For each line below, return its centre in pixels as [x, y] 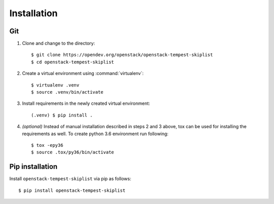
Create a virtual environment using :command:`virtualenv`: [83, 73]
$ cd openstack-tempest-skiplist [73, 62]
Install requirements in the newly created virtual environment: [86, 103]
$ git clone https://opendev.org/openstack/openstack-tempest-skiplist [122, 55]
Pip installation [33, 167]
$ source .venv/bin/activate [67, 92]
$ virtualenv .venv [55, 85]
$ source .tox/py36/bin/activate [73, 152]
